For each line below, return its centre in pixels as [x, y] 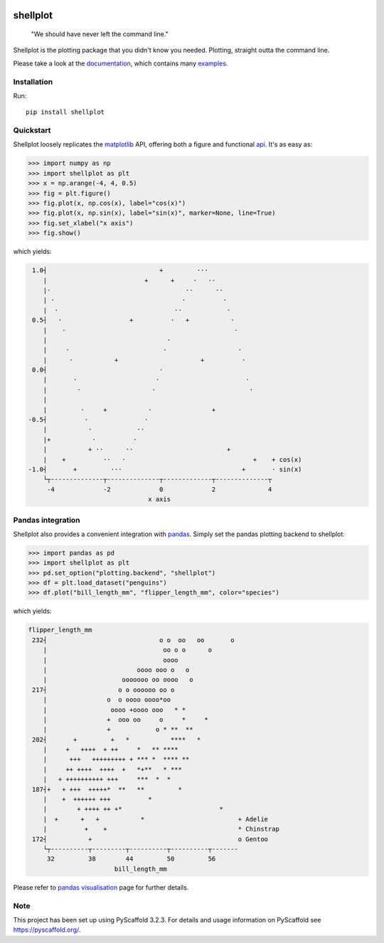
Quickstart [32, 130]
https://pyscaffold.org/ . [47, 930]
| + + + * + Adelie [156, 819]
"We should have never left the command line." [100, 34]
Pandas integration [47, 520]
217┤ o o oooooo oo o [103, 689]
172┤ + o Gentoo [150, 839]
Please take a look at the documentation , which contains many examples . [121, 63]
